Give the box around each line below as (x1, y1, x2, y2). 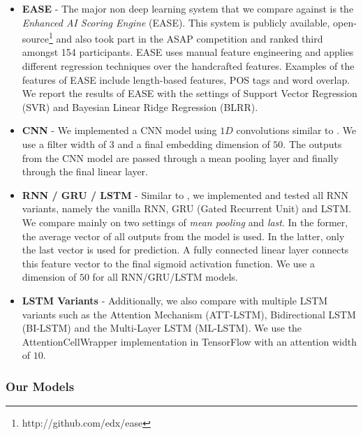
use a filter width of (22, 137, 107, 151)
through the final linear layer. (22, 164, 149, 179)
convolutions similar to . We (236, 123, 357, 138)
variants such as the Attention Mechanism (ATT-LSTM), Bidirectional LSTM (22, 307, 356, 321)
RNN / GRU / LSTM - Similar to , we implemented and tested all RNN (22, 187, 349, 202)
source (22, 31, 50, 45)
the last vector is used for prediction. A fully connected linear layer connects (22, 242, 349, 257)
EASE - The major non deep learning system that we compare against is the (22, 1, 354, 15)
